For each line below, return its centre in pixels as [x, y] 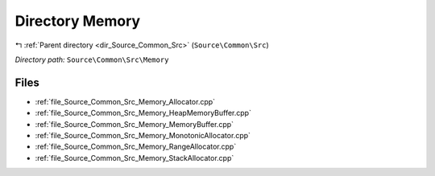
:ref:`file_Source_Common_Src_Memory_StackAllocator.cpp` [135, 158]
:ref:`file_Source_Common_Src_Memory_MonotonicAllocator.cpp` [143, 136]
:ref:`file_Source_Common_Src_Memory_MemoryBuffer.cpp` [134, 124]
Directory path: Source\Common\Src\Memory [92, 59]
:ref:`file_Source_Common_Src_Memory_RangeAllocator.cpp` [136, 147]
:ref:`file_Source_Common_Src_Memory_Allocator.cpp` [125, 101]
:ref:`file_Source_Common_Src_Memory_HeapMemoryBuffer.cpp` [143, 113]
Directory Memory [78, 21]
